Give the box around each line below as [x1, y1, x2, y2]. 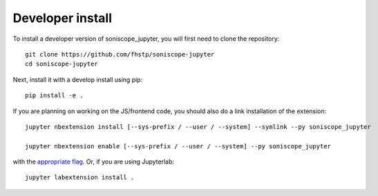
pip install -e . [25, 92, 84, 99]
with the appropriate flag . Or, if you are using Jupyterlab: [12, 157, 175, 166]
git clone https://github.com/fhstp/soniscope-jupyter [25, 50, 215, 58]
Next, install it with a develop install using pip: [12, 75, 143, 84]
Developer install [12, 10, 113, 26]
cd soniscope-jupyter [25, 60, 98, 68]
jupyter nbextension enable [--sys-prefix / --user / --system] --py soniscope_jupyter [25, 142, 332, 150]
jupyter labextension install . [25, 173, 135, 182]
